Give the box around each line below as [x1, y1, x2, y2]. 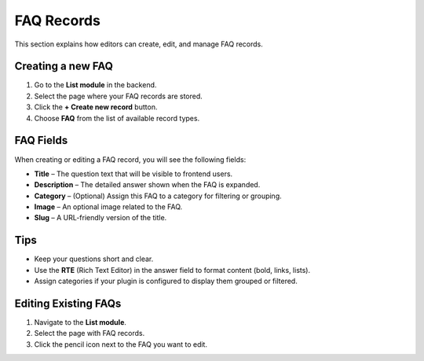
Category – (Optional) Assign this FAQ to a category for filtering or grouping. [34, 191, 282, 201]
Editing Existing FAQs [14, 297, 122, 310]
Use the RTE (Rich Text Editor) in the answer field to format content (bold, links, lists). [34, 265, 311, 274]
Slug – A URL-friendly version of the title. [34, 213, 167, 223]
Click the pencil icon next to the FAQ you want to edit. [34, 339, 208, 349]
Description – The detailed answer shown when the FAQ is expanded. [34, 180, 261, 190]
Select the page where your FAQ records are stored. [34, 91, 203, 101]
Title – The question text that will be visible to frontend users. [34, 169, 233, 179]
